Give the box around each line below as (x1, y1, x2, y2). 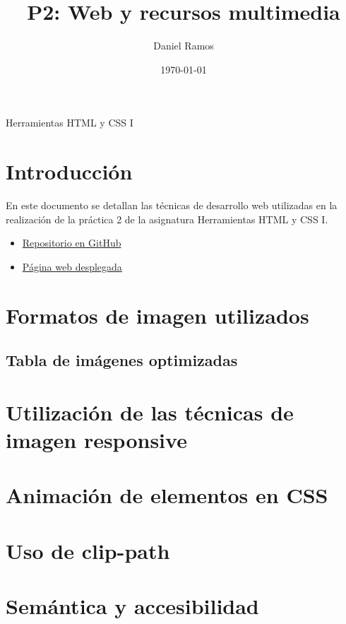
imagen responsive (6, 425, 187, 454)
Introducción (6, 157, 133, 186)
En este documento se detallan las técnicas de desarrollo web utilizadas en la (6, 198, 338, 213)
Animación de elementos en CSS (6, 481, 328, 510)
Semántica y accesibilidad (6, 591, 259, 620)
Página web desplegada (22, 259, 122, 273)
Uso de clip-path (6, 536, 170, 565)
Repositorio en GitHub (22, 235, 121, 250)
